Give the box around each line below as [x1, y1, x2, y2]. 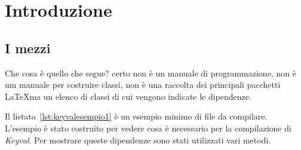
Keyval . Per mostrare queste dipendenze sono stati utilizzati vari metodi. [5, 133, 271, 146]
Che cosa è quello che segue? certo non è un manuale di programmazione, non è [5, 66, 296, 79]
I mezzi [5, 38, 51, 57]
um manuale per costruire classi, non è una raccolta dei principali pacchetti [5, 78, 281, 91]
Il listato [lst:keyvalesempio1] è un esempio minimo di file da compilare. [5, 110, 268, 123]
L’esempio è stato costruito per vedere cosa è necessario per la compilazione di [5, 121, 291, 134]
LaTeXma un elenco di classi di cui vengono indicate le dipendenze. [5, 90, 251, 102]
